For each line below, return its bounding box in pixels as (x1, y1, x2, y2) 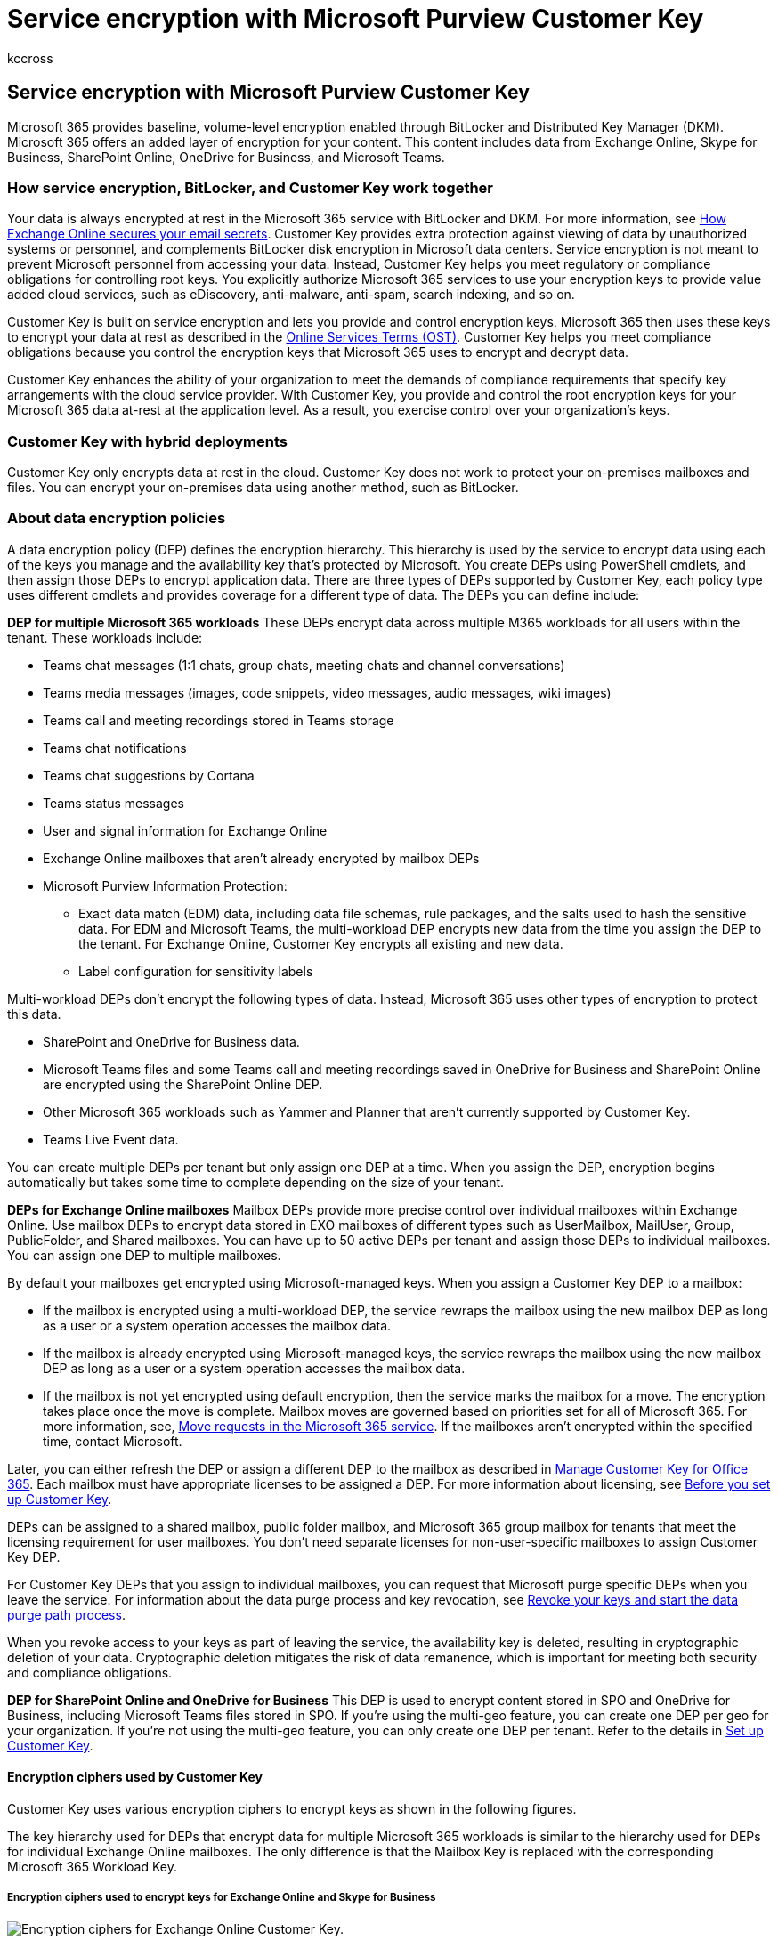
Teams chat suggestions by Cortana (43, 767, 255, 783)
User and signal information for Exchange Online (43, 822, 328, 838)
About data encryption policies (7, 509, 226, 528)
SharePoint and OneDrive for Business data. (43, 1033, 300, 1049)
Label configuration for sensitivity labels (78, 963, 313, 979)
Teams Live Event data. (43, 1131, 179, 1147)
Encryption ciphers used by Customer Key (7, 1769, 263, 1785)
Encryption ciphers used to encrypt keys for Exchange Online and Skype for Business (7, 1891, 436, 1904)
